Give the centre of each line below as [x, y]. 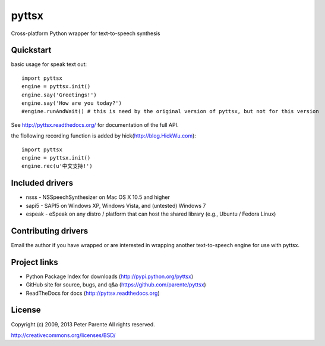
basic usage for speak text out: [49, 64]
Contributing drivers [50, 231]
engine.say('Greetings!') [59, 95]
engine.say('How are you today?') [72, 103]
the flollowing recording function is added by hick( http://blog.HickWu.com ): [103, 136]
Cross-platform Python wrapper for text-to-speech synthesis [86, 33]
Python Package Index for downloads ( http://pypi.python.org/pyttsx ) [109, 276]
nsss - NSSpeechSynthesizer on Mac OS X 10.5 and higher [98, 197]
